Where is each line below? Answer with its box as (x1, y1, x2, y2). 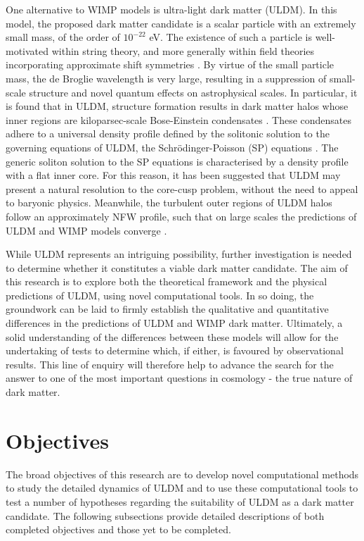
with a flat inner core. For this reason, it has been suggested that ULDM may (6, 168, 341, 182)
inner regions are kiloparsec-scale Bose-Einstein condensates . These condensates (6, 112, 352, 127)
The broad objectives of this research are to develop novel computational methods (6, 466, 359, 481)
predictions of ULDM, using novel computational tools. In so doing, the (6, 287, 314, 302)
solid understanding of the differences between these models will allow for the (6, 329, 339, 344)
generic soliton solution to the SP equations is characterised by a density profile (6, 154, 349, 168)
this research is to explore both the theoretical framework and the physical (6, 274, 327, 289)
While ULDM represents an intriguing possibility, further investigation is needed (6, 247, 352, 261)
